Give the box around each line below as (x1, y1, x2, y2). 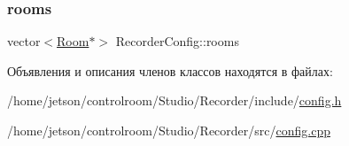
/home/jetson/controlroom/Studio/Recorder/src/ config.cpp (7, 121, 330, 139)
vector (7, 32, 41, 50)
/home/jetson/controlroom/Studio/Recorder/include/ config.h (7, 91, 342, 110)
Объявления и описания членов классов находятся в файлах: (7, 61, 333, 80)
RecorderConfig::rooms (115, 32, 239, 50)
